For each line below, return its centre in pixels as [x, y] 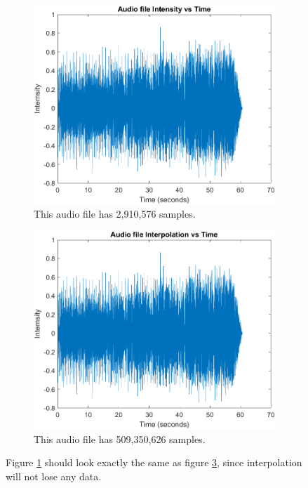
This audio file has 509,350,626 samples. [120, 438]
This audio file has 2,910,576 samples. [115, 214]
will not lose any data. [54, 476]
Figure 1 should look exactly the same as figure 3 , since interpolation [154, 462]
